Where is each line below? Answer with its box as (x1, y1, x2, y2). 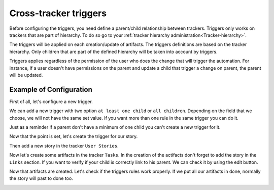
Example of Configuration (9, 85, 92, 93)
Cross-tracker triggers (9, 8, 107, 19)
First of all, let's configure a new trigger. (9, 99, 93, 105)
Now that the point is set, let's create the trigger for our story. (9, 133, 138, 139)
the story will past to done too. (9, 175, 73, 181)
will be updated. (9, 72, 43, 78)
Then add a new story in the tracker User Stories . (9, 142, 119, 149)
